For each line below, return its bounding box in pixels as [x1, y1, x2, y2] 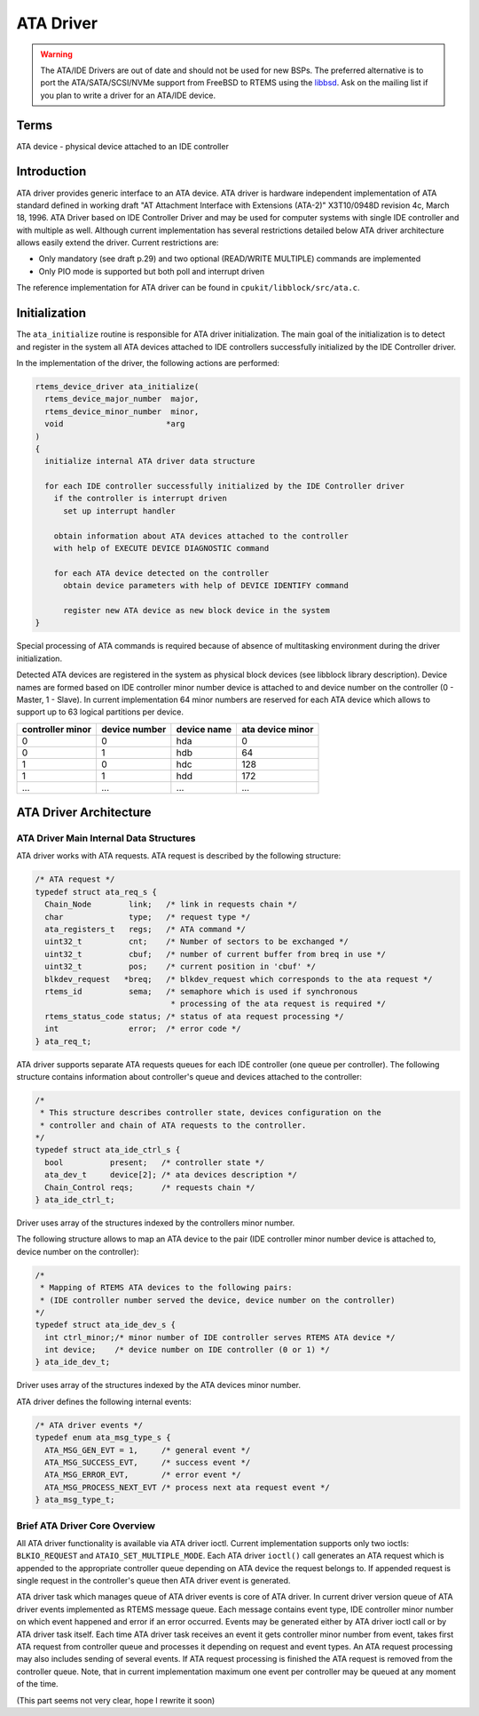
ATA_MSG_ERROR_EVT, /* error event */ [44, 1470, 241, 1480]
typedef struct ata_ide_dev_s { [35, 1320, 177, 1330]
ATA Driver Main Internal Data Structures [16, 832, 196, 844]
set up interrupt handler [63, 506, 177, 515]
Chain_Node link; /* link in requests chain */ [44, 899, 297, 910]
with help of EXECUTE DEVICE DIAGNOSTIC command [53, 543, 270, 554]
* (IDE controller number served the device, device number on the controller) [40, 1295, 396, 1305]
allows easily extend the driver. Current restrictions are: [16, 237, 219, 248]
